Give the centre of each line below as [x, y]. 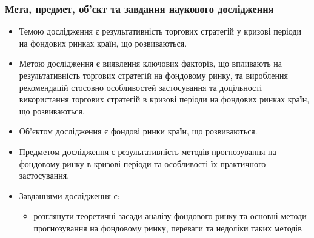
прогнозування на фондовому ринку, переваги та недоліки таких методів [168, 227]
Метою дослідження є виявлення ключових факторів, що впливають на [150, 63]
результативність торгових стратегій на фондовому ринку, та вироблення [153, 75]
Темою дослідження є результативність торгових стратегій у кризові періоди [160, 31]
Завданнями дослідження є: [69, 195]
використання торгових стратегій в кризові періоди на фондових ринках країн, [164, 99]
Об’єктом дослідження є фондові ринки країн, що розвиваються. [138, 131]
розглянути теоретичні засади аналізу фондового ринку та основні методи [170, 216]
